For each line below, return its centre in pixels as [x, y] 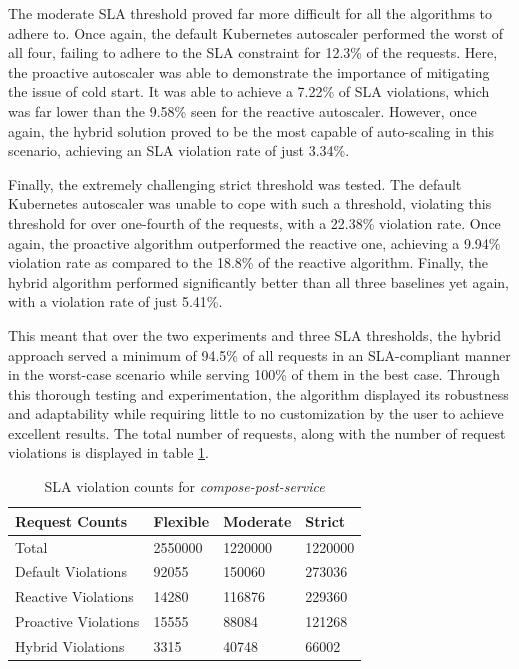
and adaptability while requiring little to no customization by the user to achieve [256, 413]
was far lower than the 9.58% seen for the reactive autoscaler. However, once [242, 110]
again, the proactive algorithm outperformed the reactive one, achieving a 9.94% [254, 242]
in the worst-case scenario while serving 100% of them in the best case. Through [254, 374]
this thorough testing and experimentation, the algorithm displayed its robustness [258, 393]
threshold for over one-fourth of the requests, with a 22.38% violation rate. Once [254, 222]
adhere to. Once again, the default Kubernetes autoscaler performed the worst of [256, 32]
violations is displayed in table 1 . [108, 452]
